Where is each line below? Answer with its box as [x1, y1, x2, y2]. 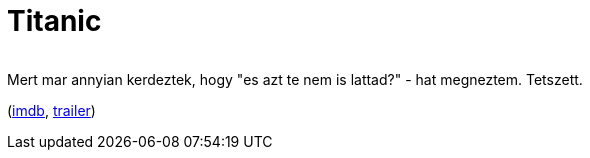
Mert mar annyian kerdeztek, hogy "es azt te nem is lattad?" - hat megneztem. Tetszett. [7, 70, 583, 88]
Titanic [7, 4, 102, 38]
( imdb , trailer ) [7, 101, 96, 119]
